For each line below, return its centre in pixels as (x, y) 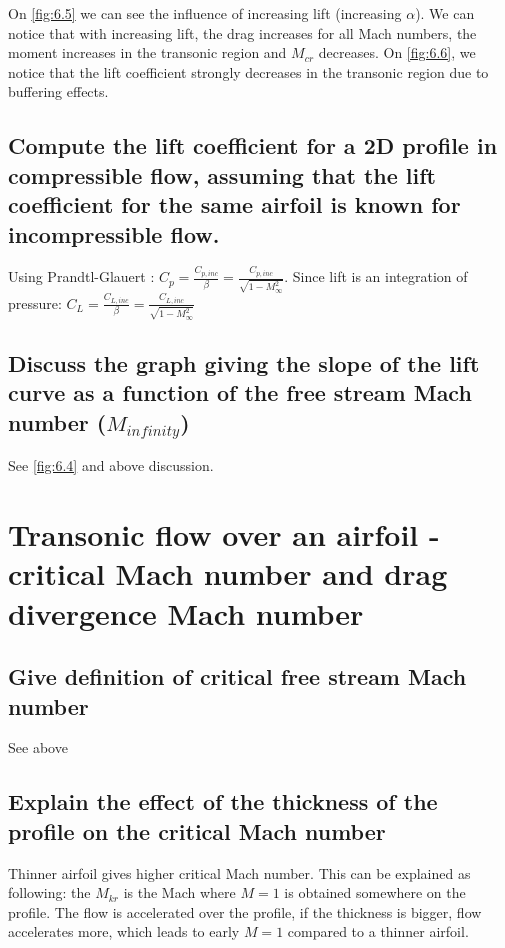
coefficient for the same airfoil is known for (234, 204)
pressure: (35, 302)
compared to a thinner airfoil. (378, 931)
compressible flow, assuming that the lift (222, 174)
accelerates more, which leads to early (124, 931)
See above (38, 747)
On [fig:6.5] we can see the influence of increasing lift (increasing (205, 13)
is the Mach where (179, 892)
